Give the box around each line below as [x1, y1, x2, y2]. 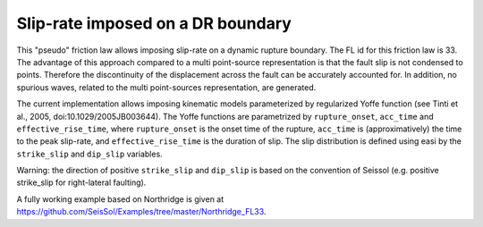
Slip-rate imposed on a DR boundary [16, 13, 292, 33]
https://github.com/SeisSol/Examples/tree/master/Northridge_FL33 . [16, 206, 267, 217]
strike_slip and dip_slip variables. [16, 148, 163, 159]
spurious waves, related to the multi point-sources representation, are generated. [16, 81, 317, 93]
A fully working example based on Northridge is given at [16, 193, 225, 205]
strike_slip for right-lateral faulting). [16, 177, 147, 188]
